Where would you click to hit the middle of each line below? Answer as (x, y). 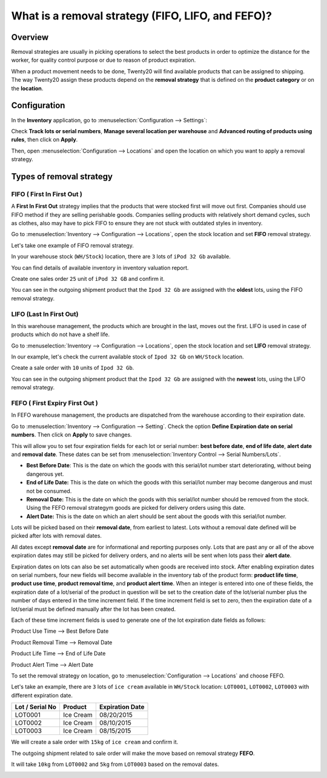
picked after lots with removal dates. (57, 536)
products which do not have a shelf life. (61, 335)
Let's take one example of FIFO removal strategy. (73, 245)
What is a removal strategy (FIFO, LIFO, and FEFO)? (142, 16)
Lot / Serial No (36, 707)
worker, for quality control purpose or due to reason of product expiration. (104, 60)
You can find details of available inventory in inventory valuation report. (100, 268)
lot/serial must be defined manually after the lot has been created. (94, 609)
